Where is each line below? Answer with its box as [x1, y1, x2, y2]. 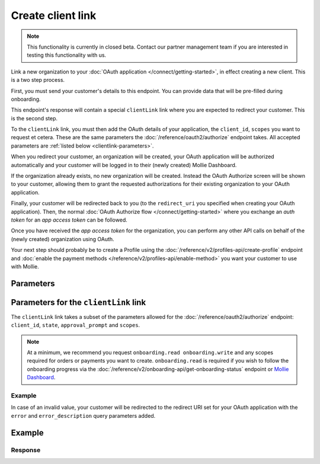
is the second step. [11, 114, 58, 121]
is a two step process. [11, 76, 65, 84]
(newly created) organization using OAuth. [11, 235, 115, 242]
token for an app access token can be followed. [11, 216, 127, 223]
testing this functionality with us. [27, 52, 107, 59]
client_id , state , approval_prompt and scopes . [11, 322, 140, 329]
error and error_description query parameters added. [11, 412, 156, 419]
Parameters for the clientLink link [11, 297, 146, 308]
